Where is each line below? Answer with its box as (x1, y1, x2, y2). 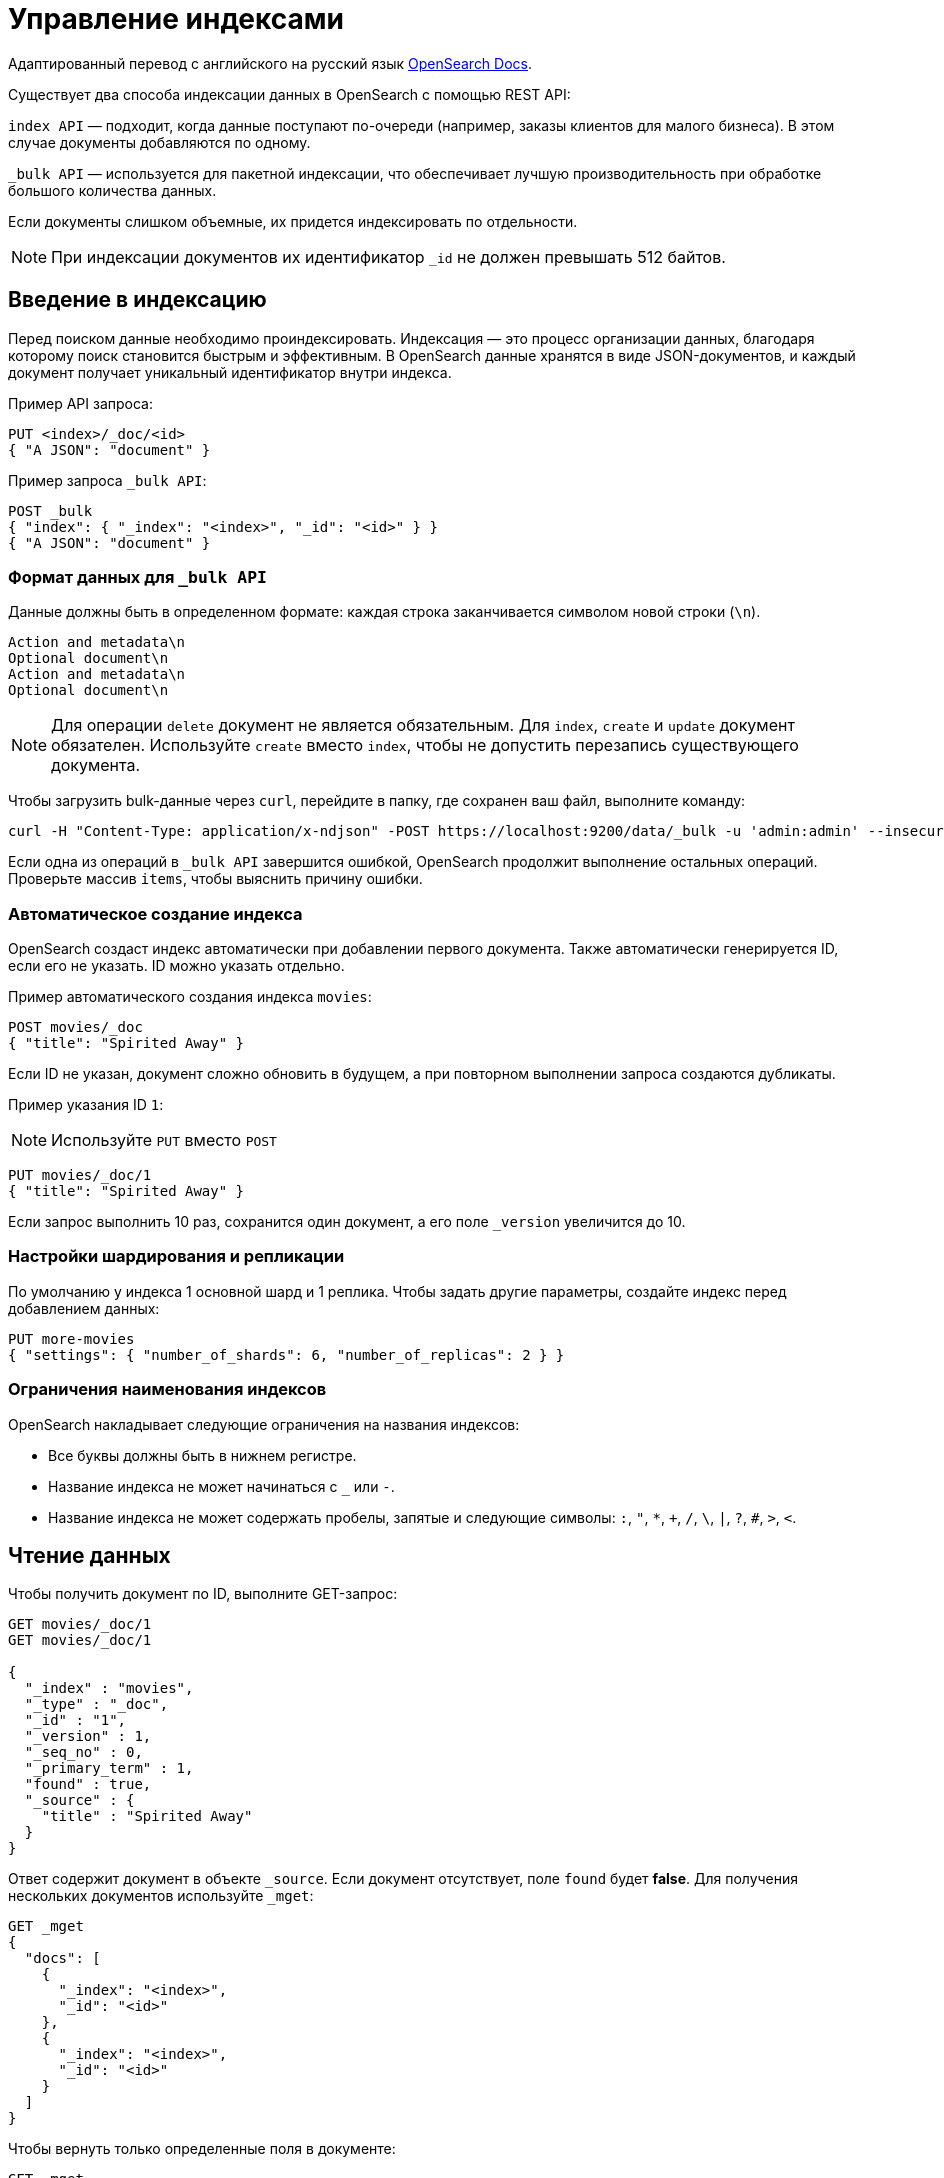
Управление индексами (8, 2, 344, 36)
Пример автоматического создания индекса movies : (8, 988, 372, 1006)
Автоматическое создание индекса (8, 903, 303, 924)
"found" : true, (24, 1776, 152, 1793)
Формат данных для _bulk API (8, 566, 267, 587)
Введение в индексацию (8, 287, 267, 313)
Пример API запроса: (8, 394, 154, 412)
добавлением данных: (8, 1299, 160, 1317)
